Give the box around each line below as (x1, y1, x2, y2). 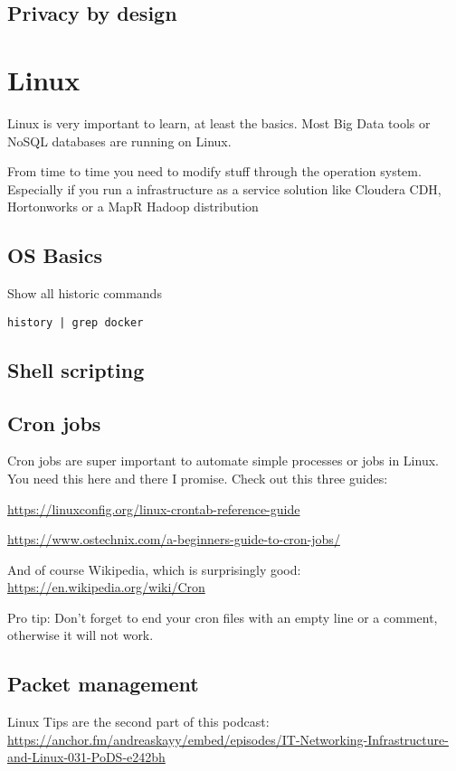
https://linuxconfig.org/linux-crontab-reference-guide (7, 499, 300, 518)
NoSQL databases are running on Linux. (7, 131, 232, 150)
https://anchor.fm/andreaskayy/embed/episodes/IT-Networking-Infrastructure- (7, 729, 449, 748)
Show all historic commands (7, 284, 162, 303)
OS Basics (7, 241, 103, 269)
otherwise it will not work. (7, 625, 154, 644)
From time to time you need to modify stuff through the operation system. (7, 162, 422, 181)
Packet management (7, 670, 199, 698)
